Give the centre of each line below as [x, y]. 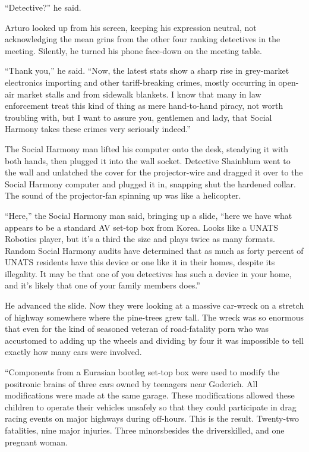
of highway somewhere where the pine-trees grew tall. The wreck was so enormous [154, 317]
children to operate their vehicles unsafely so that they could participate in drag [151, 407]
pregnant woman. [36, 442]
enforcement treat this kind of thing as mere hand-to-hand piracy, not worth [144, 106]
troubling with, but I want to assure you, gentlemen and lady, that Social [138, 117]
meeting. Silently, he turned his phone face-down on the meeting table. [133, 50]
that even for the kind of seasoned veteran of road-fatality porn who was [137, 329]
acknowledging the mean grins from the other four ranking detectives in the [143, 39]
